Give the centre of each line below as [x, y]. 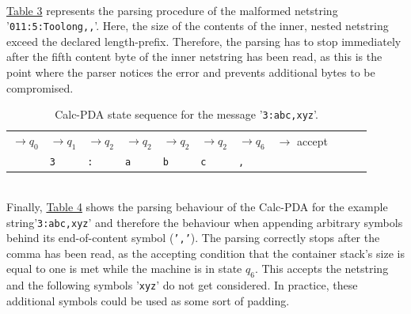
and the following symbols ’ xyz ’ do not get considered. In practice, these [182, 285]
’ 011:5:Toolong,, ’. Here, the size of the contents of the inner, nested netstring [198, 26]
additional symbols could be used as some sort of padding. [148, 300]
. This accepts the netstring [322, 269]
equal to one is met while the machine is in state [124, 269]
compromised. [40, 87]
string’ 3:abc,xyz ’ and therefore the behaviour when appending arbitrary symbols [205, 222]
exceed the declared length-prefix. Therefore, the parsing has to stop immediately [204, 41]
